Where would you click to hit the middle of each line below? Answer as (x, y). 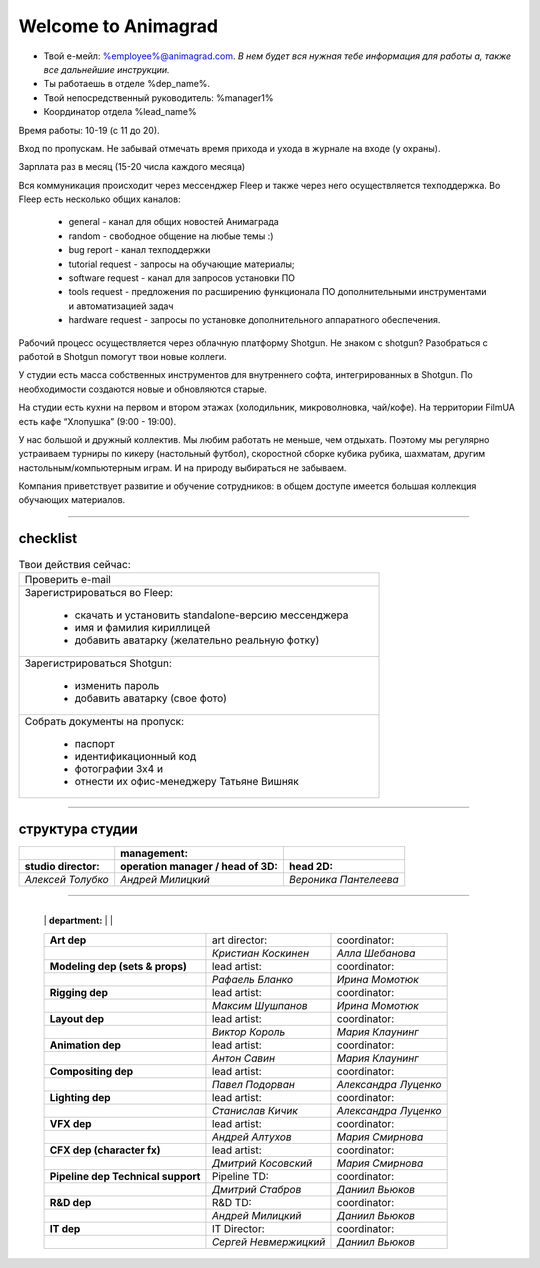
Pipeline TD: (240, 1176)
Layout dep (77, 1018)
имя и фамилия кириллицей (142, 627)
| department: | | (78, 921)
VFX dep (70, 1123)
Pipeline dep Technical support (125, 1176)
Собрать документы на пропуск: (104, 721)
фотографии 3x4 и (119, 768)
